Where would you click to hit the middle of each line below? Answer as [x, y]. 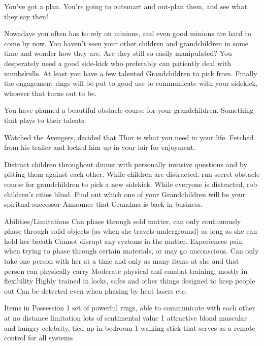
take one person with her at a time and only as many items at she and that [122, 261]
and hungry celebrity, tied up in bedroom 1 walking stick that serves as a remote [130, 327]
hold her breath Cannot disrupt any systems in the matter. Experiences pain [124, 241]
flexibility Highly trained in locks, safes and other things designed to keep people [130, 281]
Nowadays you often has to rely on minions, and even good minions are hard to [128, 33]
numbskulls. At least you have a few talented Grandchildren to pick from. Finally [131, 73]
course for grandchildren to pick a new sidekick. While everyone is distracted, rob [131, 184]
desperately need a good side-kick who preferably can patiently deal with [118, 63]
